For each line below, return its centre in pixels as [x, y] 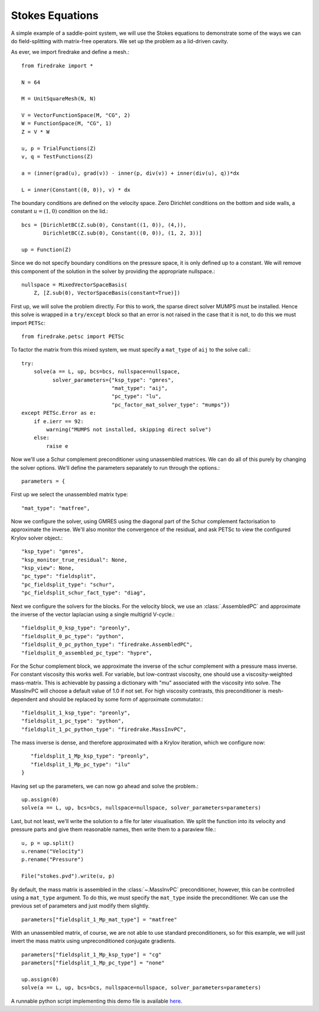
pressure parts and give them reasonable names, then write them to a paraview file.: [113, 830]
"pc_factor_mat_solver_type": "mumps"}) [171, 404]
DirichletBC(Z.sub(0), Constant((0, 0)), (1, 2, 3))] [123, 233]
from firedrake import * [57, 66]
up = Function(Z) [46, 249]
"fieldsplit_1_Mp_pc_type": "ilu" [81, 764]
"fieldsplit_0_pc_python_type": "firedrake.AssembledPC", [107, 645]
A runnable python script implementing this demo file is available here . [97, 1001]
